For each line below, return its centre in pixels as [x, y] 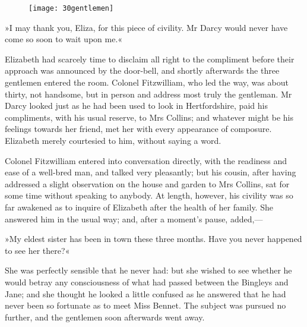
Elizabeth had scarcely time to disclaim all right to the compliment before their [150, 59]
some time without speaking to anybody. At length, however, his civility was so [149, 195]
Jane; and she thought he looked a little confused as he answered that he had [145, 293]
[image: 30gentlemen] [71, 8]
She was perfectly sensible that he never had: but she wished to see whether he [148, 270]
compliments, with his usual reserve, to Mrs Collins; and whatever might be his [149, 117]
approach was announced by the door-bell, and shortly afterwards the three [142, 70]
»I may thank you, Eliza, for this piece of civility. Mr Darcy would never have [146, 27]
